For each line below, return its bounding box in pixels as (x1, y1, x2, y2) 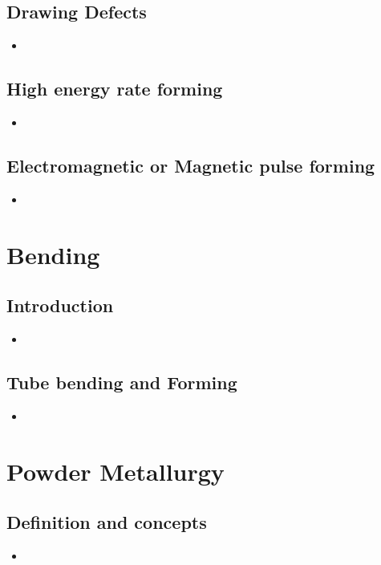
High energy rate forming (6, 76, 223, 101)
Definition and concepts (6, 510, 207, 535)
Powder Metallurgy (6, 454, 225, 487)
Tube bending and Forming (6, 369, 237, 394)
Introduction (6, 293, 114, 318)
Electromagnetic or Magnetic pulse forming (6, 152, 375, 177)
